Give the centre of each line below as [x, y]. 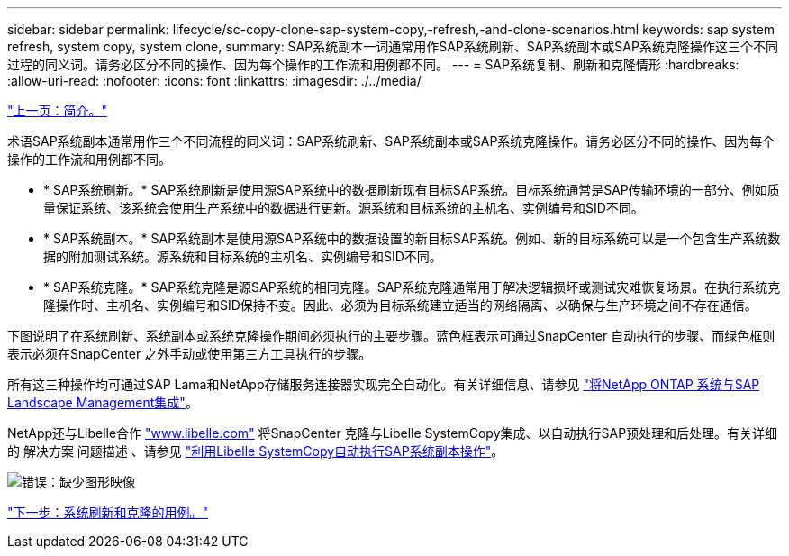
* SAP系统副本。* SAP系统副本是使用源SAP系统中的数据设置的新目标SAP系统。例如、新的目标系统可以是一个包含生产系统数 [412, 238]
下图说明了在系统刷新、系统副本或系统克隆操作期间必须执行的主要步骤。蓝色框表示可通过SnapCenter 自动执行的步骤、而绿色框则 [391, 336]
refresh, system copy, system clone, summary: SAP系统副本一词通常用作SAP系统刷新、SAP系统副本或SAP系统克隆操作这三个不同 [393, 46]
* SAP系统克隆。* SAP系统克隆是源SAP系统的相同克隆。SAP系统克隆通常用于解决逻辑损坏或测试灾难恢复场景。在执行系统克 [412, 287]
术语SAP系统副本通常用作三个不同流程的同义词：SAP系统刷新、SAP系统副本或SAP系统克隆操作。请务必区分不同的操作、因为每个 [391, 141]
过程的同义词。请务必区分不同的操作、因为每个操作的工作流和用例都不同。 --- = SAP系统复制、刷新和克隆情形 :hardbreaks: [373, 64]
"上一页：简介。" [58, 110]
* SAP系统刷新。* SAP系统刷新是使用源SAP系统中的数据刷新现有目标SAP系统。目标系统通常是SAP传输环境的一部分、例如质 [412, 190]
